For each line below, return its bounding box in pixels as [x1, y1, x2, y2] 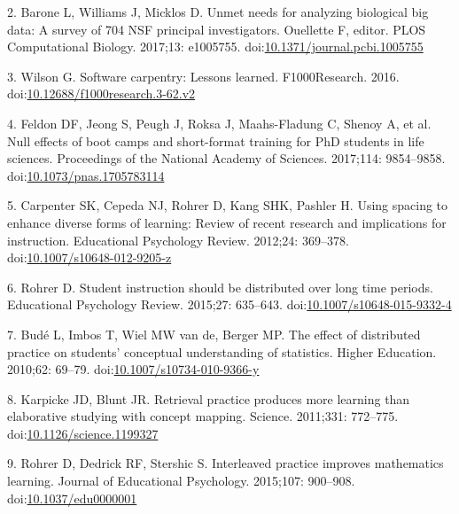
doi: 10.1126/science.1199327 [7, 424, 159, 442]
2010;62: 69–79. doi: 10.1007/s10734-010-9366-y [7, 360, 260, 378]
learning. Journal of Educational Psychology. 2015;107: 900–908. [7, 471, 355, 490]
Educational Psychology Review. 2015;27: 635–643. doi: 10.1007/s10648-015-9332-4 [7, 295, 452, 314]
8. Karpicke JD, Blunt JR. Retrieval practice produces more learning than [7, 389, 410, 408]
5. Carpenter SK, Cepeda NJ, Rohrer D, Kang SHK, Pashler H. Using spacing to [7, 196, 448, 214]
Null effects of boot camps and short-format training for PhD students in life [7, 131, 424, 150]
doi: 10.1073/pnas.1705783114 [7, 166, 165, 184]
